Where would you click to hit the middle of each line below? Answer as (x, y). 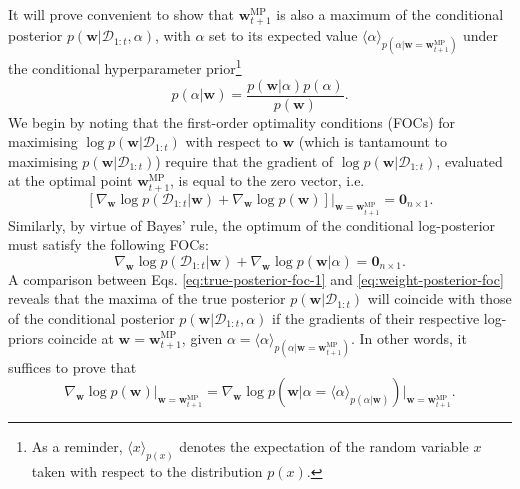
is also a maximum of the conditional (390, 14)
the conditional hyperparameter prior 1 (125, 66)
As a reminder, (77, 446)
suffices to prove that (72, 366)
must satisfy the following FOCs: (108, 244)
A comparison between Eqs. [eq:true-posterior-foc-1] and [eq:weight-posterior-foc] (256, 278)
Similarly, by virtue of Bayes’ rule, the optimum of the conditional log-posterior (252, 224)
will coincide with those (439, 298)
